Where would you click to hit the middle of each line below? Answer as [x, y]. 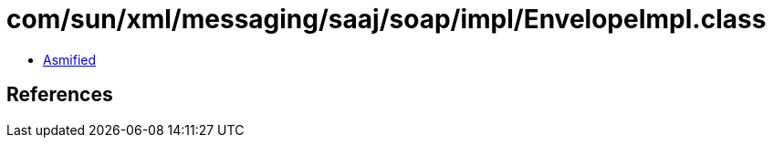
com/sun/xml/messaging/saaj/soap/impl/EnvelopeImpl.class [386, 19]
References [60, 95]
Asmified [70, 59]
